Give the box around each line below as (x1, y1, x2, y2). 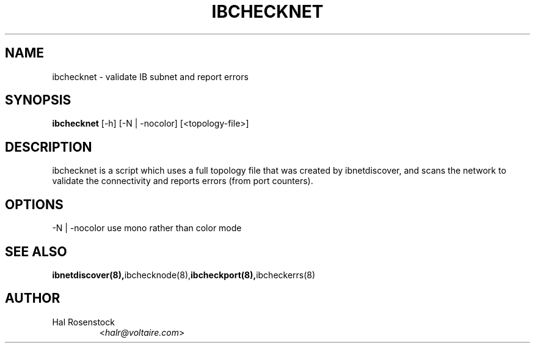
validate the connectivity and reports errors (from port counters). (52, 176, 313, 187)
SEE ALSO (5, 243, 67, 259)
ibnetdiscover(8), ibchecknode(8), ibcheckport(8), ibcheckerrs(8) (52, 269, 316, 280)
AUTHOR (5, 291, 60, 306)
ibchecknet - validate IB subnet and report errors (52, 71, 249, 82)
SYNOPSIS (5, 92, 71, 108)
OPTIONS (5, 196, 64, 212)
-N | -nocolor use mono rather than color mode (52, 223, 242, 234)
